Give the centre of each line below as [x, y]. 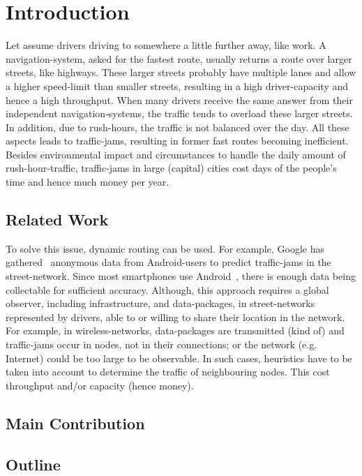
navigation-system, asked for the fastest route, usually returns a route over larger [179, 58]
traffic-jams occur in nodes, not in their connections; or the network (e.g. [161, 344]
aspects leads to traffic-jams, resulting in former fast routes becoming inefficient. [177, 141]
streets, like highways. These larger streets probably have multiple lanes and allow [181, 72]
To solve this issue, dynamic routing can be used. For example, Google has [165, 248]
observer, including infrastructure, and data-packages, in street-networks [160, 303]
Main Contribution [75, 423]
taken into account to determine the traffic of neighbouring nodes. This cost [168, 372]
